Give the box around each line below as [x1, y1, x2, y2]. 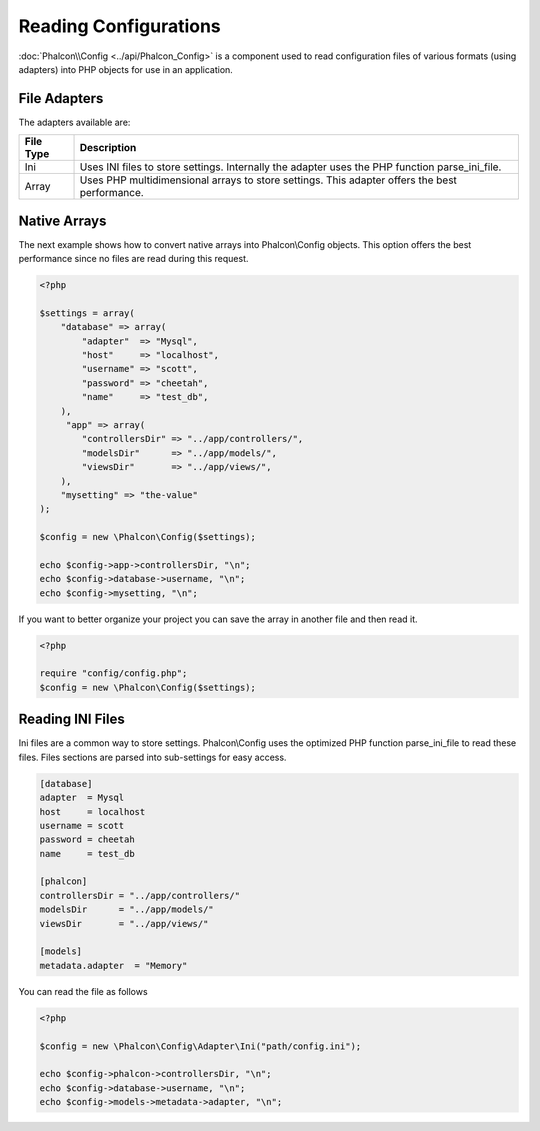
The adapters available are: [18, 116, 131, 128]
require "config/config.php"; [39, 668, 188, 679]
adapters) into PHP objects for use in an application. [18, 63, 234, 75]
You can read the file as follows [18, 985, 149, 997]
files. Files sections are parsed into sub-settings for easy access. [18, 751, 287, 763]
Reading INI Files [18, 711, 125, 728]
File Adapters [18, 90, 104, 107]
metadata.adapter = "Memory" [39, 960, 188, 971]
